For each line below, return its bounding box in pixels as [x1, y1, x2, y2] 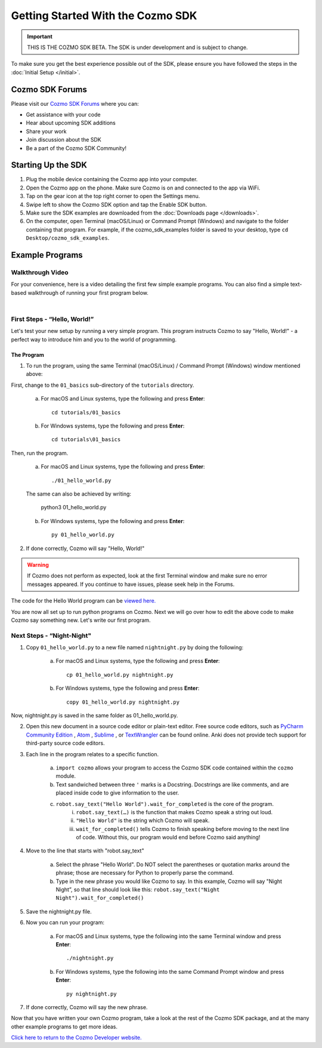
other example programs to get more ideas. [11, 1023, 117, 1030]
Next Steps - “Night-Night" [11, 631, 92, 640]
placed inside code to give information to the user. [55, 789, 179, 796]
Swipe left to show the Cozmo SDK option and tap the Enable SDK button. [26, 201, 208, 208]
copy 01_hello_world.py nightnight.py [66, 698, 180, 705]
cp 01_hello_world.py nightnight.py [66, 671, 174, 678]
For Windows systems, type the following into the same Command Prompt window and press [55, 968, 284, 975]
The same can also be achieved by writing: [26, 490, 131, 497]
